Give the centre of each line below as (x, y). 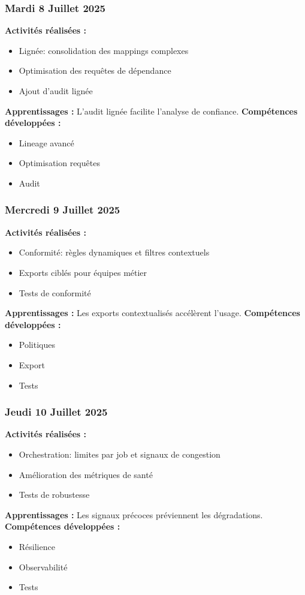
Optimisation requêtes (59, 163)
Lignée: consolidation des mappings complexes (104, 50)
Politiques (37, 345)
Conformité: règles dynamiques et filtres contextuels (114, 252)
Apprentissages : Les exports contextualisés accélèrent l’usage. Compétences (152, 313)
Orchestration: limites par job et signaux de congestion (120, 454)
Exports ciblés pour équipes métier (83, 272)
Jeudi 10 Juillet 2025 (56, 412)
